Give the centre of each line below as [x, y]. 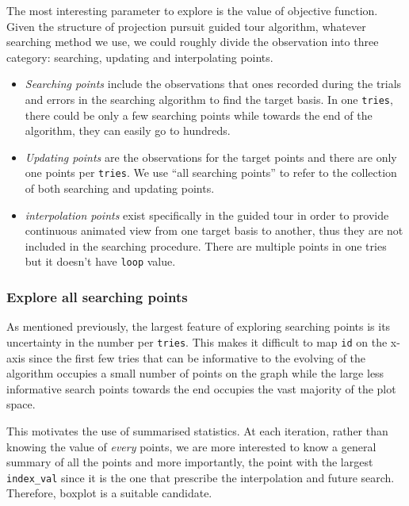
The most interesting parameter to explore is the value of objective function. [192, 10]
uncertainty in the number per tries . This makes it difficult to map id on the [197, 341]
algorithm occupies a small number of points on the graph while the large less [195, 373]
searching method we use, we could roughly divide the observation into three [193, 42]
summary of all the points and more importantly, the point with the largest [190, 462]
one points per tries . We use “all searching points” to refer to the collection [211, 172]
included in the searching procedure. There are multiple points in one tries [206, 245]
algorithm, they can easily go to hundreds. [128, 130]
